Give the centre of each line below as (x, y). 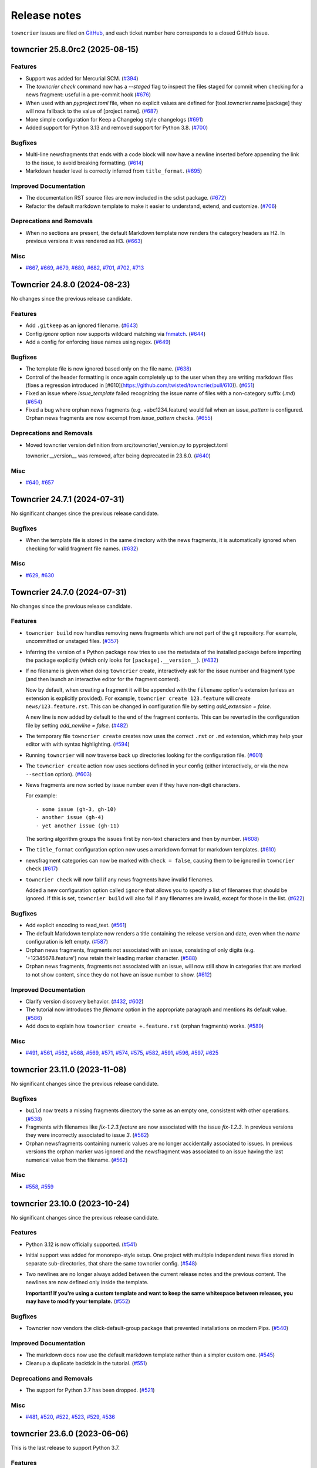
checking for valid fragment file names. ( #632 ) (82, 548)
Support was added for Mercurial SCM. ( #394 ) (82, 78)
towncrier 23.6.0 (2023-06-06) (70, 1434)
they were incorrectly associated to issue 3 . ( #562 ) (87, 1135)
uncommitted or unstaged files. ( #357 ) (72, 641)
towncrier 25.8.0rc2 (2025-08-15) (75, 50)
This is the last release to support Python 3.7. (65, 1448)
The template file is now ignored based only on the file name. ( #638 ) (109, 369)
